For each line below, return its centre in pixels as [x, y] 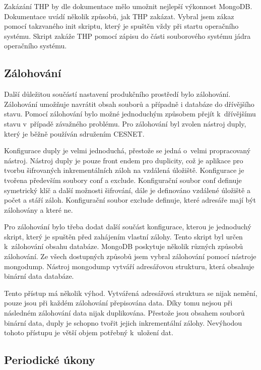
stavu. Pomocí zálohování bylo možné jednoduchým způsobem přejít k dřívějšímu [130, 114]
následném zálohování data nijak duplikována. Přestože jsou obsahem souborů [124, 313]
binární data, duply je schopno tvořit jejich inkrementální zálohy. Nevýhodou [123, 322]
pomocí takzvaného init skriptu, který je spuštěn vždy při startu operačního [121, 26]
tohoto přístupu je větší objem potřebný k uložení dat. [89, 332]
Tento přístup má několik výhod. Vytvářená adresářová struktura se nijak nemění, [131, 293]
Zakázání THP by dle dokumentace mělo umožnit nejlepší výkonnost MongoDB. [128, 6]
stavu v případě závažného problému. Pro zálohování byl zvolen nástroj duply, [125, 123]
